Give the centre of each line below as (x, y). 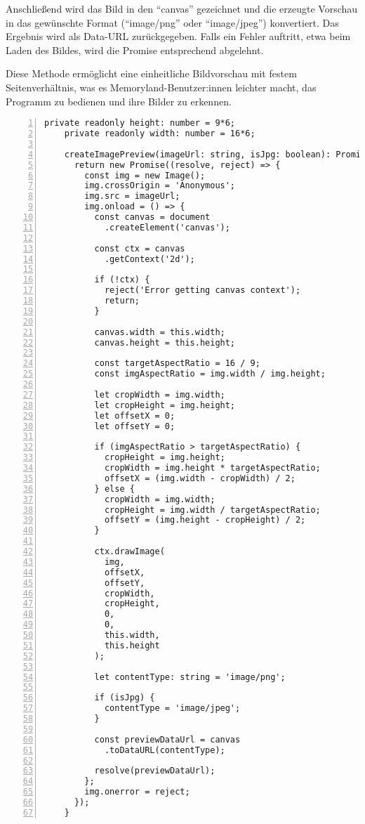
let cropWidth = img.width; (160, 394)
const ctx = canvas (140, 248)
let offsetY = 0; (135, 426)
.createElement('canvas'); (167, 227)
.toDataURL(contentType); (165, 750)
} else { (114, 489)
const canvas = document (152, 217)
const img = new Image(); (145, 175)
